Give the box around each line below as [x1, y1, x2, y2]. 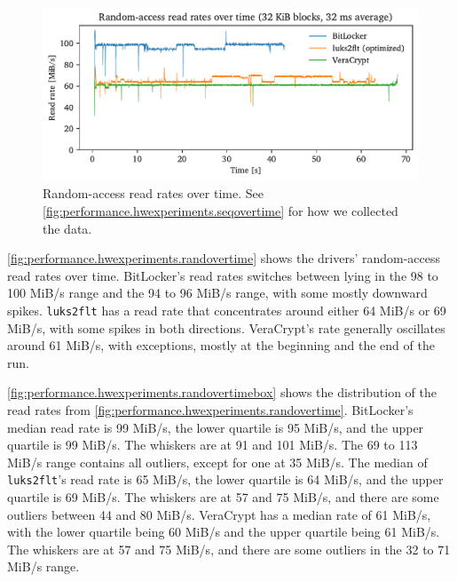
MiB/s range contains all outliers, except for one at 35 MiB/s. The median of [7, 452, 428, 471]
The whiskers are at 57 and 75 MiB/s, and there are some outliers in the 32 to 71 [7, 539, 451, 558]
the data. [43, 219, 92, 237]
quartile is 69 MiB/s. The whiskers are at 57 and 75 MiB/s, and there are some [7, 488, 439, 506]
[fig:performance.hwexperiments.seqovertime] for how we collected [43, 202, 398, 220]
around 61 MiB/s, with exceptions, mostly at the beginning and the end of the [7, 336, 435, 355]
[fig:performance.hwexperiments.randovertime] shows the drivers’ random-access [7, 249, 441, 267]
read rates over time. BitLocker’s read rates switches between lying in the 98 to [7, 266, 438, 284]
